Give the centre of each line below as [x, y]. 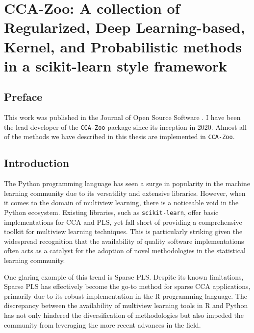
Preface [23, 97]
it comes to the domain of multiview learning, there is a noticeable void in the [121, 202]
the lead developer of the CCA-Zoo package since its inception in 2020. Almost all [125, 127]
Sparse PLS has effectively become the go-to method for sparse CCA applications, [127, 286]
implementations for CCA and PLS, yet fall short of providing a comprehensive [123, 222]
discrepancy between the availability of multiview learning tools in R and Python [126, 305]
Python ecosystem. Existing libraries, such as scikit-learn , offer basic [111, 212]
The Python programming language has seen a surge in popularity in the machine [127, 183]
